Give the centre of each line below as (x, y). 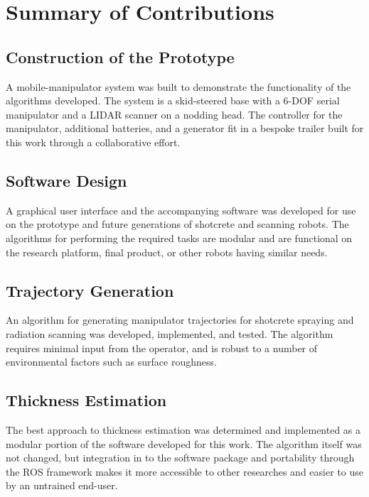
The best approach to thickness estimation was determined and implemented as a (183, 429)
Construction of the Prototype (120, 56)
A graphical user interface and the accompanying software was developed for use (181, 210)
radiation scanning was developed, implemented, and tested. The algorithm (170, 333)
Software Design (66, 180)
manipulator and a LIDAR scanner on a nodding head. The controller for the (174, 114)
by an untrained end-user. (62, 485)
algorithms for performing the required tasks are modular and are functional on (179, 237)
